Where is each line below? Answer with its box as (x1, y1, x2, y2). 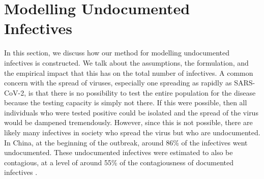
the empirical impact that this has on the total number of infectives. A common (4, 67, 253, 78)
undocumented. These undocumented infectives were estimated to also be (4, 147, 233, 158)
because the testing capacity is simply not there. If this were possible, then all (4, 97, 247, 108)
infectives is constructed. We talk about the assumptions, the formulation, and (4, 57, 249, 68)
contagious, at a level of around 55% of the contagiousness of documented (4, 157, 234, 167)
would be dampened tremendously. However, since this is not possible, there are (4, 117, 253, 128)
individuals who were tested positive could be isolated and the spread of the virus (4, 107, 258, 117)
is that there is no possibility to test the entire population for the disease (28, 87, 256, 98)
